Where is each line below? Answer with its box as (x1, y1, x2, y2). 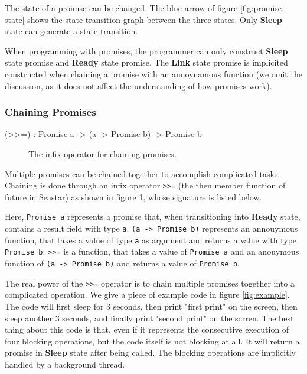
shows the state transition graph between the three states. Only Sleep (27, 13, 282, 25)
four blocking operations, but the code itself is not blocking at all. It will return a (5, 334, 300, 347)
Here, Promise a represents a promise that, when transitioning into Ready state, (5, 210, 301, 223)
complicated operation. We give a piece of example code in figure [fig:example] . (5, 288, 290, 301)
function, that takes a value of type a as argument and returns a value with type (5, 233, 297, 246)
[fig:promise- (240, 2, 285, 14)
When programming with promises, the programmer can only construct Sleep (5, 44, 288, 57)
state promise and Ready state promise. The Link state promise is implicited (5, 56, 288, 69)
